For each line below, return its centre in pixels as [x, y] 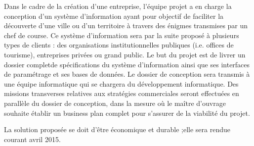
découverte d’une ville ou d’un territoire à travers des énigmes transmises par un [126, 25]
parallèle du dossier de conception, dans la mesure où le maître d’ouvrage [115, 103]
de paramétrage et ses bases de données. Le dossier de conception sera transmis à [127, 74]
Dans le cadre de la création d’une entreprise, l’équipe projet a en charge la [118, 6]
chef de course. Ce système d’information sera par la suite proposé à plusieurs [122, 35]
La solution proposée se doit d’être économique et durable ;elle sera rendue [117, 129]
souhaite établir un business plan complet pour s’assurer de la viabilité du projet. [127, 113]
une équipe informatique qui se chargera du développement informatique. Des [121, 83]
